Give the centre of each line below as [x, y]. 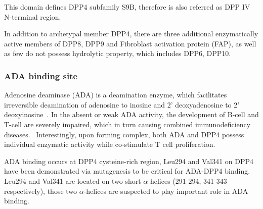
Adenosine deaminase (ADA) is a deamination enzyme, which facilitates [116, 95]
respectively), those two [41, 191]
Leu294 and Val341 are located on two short [73, 180]
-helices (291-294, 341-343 [187, 180]
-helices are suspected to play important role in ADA [166, 191]
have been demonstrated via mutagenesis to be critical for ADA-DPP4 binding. [127, 171]
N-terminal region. [33, 16]
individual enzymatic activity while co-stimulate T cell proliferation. [110, 144]
